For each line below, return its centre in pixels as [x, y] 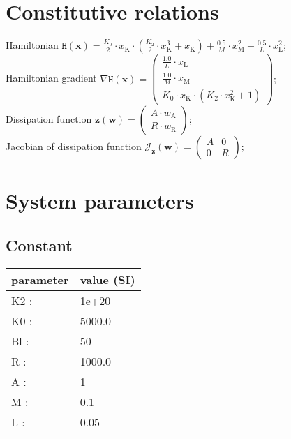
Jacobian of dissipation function [74, 146]
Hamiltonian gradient [51, 78]
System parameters [100, 201]
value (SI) [107, 279]
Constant [39, 245]
